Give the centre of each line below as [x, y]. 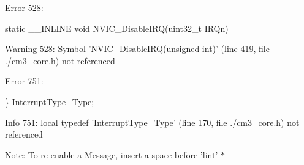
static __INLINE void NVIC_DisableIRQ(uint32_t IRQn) [117, 28]
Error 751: [24, 81]
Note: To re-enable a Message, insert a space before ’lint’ [112, 154]
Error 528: [24, 7]
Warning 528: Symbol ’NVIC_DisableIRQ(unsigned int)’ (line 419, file [137, 49]
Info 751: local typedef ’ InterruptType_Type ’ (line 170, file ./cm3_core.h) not [152, 122]
